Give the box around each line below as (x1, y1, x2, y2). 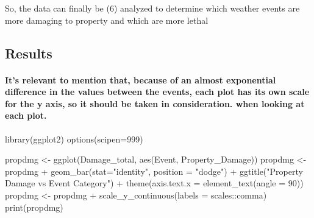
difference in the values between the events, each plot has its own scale (5, 85, 310, 98)
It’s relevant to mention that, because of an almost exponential (5, 73, 276, 86)
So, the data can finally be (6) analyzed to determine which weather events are (5, 2, 300, 14)
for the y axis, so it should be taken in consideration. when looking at (5, 97, 305, 110)
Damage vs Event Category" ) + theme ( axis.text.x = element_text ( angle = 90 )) (5, 177, 304, 189)
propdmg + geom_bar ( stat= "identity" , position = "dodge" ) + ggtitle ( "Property (5, 164, 303, 177)
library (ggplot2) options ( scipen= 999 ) (5, 132, 143, 145)
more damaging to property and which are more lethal (5, 13, 209, 26)
